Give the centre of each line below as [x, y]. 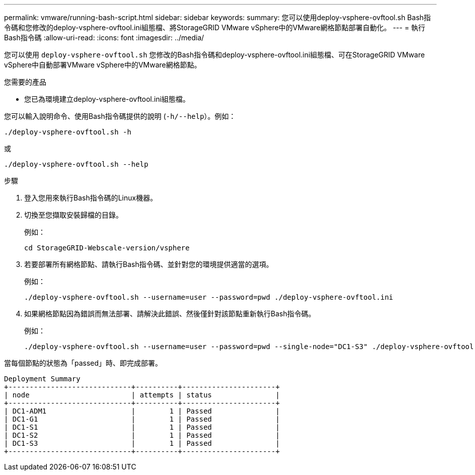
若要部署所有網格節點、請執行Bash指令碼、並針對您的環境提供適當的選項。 [149, 264]
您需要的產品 [25, 82]
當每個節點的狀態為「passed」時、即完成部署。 [83, 363]
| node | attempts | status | [142, 395]
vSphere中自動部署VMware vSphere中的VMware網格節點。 [103, 65]
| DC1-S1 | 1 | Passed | [142, 427]
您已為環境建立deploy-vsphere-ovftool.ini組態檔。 [107, 99]
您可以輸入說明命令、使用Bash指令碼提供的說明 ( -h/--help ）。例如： [120, 116]
